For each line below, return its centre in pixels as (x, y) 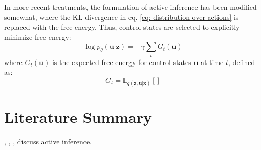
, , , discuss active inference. (48, 142)
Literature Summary (78, 117)
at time (212, 62)
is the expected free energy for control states (122, 62)
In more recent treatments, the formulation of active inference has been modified (130, 7)
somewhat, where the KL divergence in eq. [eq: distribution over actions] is (122, 17)
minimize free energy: (38, 37)
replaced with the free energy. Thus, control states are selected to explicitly (122, 27)
